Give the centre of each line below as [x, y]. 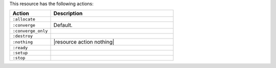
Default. [63, 25]
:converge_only [30, 31]
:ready [20, 48]
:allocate [24, 20]
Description [68, 14]
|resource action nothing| [84, 42]
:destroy [23, 36]
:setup [20, 53]
